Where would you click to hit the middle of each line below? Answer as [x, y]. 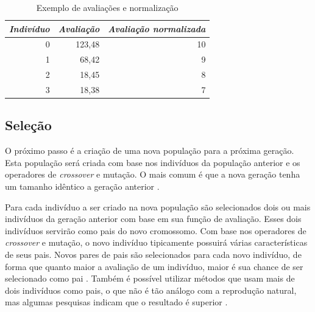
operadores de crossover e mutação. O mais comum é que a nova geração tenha [153, 174]
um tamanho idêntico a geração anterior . [82, 186]
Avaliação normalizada [157, 28]
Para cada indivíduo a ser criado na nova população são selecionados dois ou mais [158, 206]
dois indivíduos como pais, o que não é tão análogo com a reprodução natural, [151, 290]
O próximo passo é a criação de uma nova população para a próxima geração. [150, 151]
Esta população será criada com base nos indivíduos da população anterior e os [153, 162]
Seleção [28, 125]
